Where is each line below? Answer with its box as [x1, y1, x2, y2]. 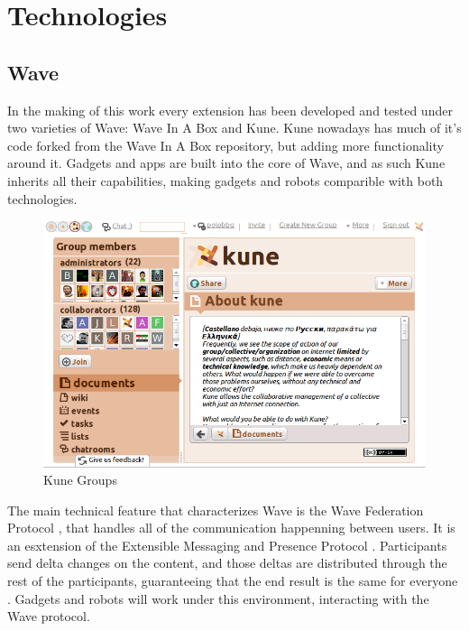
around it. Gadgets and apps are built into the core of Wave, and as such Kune [7, 153, 446, 172]
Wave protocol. [7, 607, 90, 626]
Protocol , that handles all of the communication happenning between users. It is [7, 518, 455, 537]
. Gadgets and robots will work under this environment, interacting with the [7, 589, 429, 608]
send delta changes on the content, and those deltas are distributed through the [7, 553, 447, 572]
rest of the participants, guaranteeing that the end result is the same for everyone [7, 571, 458, 590]
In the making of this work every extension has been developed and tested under [7, 100, 453, 119]
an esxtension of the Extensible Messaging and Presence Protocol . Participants [7, 535, 447, 554]
